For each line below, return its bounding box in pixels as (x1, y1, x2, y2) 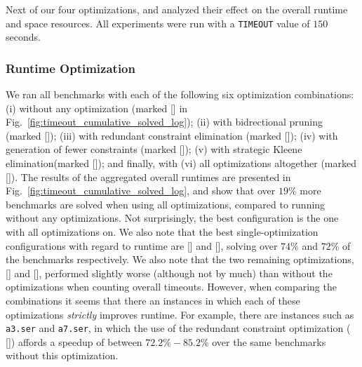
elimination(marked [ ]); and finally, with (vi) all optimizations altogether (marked (6, 156, 356, 171)
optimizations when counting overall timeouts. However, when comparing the (6, 279, 337, 294)
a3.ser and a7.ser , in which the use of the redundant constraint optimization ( (6, 321, 351, 335)
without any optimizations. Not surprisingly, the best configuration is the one (6, 211, 339, 225)
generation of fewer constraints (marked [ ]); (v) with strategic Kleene (6, 142, 302, 156)
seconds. (6, 29, 41, 44)
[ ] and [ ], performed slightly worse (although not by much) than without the (6, 265, 333, 280)
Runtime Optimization (6, 59, 135, 76)
